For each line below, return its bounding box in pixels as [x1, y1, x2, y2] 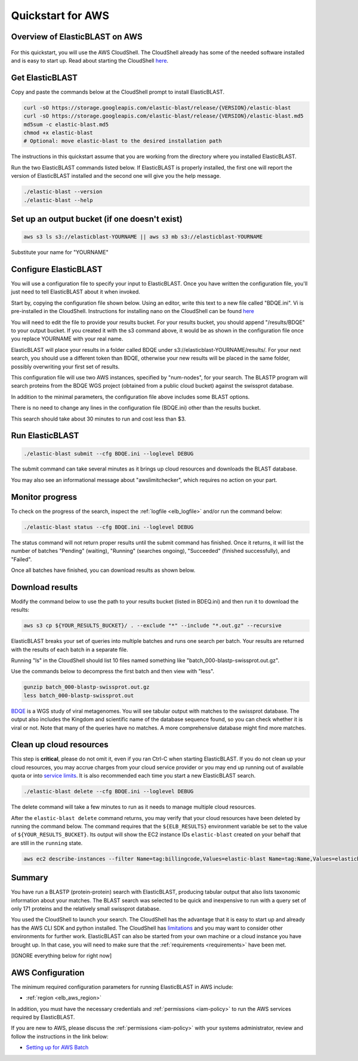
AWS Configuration [11, 967, 85, 978]
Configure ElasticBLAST [11, 264, 103, 274]
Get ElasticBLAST [11, 72, 78, 83]
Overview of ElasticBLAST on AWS [11, 32, 143, 42]
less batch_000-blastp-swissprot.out [23, 692, 134, 699]
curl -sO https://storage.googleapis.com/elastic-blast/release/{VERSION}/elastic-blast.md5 [23, 113, 304, 119]
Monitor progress [11, 492, 78, 502]
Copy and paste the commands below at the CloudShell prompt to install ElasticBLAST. [11, 88, 225, 95]
